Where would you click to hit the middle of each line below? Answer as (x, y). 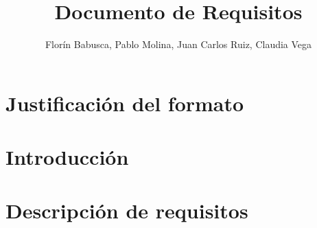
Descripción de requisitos (127, 210)
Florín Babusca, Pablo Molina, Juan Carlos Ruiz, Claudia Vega (178, 44)
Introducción (67, 157)
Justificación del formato (125, 103)
